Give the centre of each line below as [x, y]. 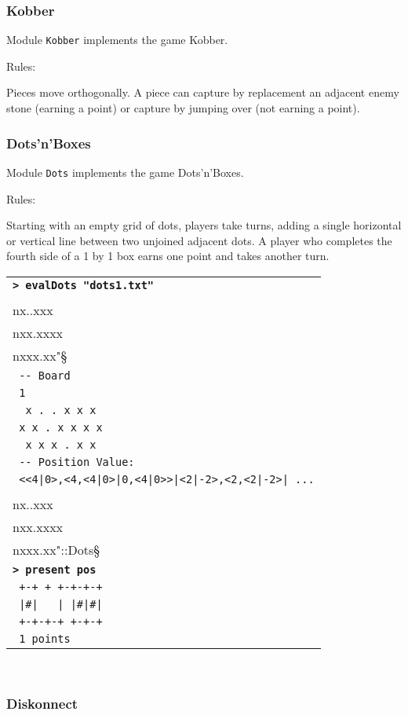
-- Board [45, 375]
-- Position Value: [77, 462]
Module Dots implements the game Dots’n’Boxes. [125, 172]
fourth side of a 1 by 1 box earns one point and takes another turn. [168, 256]
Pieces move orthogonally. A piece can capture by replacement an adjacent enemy [203, 92]
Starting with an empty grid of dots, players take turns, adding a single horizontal [204, 225]
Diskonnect [42, 704]
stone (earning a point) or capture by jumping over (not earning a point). [183, 108]
